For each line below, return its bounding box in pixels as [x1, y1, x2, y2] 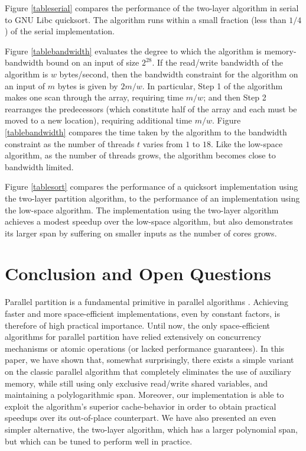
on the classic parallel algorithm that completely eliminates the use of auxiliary [5, 365, 291, 377]
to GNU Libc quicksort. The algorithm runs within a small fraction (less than [5, 13, 287, 25]
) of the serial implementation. [5, 25, 115, 37]
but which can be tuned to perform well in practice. [5, 434, 193, 447]
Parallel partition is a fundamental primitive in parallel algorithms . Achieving [5, 296, 289, 308]
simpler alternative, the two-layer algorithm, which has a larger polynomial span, [5, 423, 298, 435]
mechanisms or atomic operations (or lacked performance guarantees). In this [5, 342, 285, 354]
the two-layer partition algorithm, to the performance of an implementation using [5, 192, 300, 204]
